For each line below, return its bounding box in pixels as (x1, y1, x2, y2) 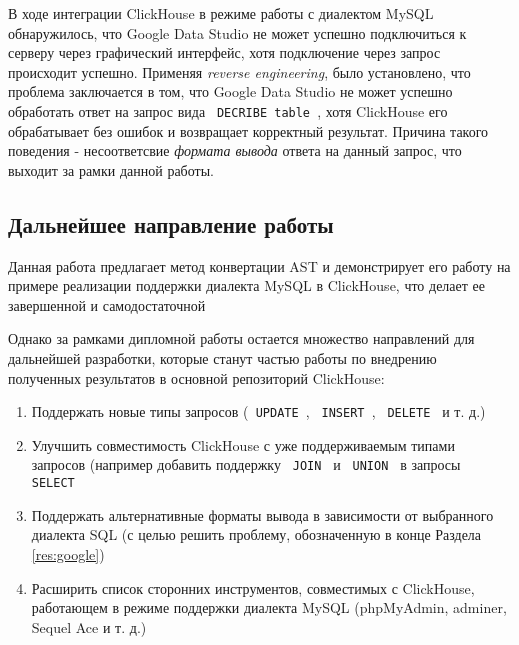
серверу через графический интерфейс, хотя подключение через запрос (8, 42, 441, 63)
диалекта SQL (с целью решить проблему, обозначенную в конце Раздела (31, 524, 482, 545)
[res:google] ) (31, 543, 105, 564)
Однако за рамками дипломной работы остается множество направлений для (8, 328, 475, 349)
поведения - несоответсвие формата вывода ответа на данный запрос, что (8, 140, 462, 161)
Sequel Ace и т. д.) (31, 616, 147, 637)
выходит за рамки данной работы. (8, 159, 214, 180)
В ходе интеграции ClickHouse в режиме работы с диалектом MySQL (8, 3, 434, 23)
